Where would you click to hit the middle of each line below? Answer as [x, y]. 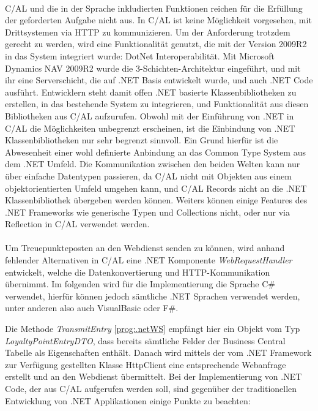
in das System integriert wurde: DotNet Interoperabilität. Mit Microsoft [140, 55]
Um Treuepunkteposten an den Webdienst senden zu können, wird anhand [145, 248]
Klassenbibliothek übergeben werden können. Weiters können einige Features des [156, 200]
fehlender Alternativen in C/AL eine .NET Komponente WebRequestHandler [149, 260]
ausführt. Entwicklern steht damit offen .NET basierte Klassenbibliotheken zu [151, 92]
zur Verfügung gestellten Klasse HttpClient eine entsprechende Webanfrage [146, 364]
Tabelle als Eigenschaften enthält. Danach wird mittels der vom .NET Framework [158, 353]
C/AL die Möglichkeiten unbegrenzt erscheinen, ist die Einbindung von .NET [150, 128]
